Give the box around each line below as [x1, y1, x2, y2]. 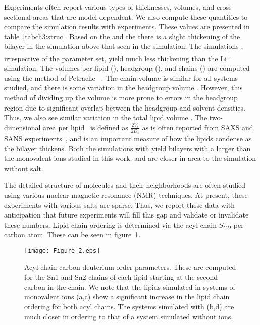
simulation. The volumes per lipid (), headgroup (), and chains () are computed [4, 63, 250, 73]
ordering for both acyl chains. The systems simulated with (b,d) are [24, 301, 234, 311]
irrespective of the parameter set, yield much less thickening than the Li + [4, 51, 231, 63]
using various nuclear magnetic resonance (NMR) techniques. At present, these [4, 189, 248, 200]
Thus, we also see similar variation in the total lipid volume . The [4, 112, 207, 123]
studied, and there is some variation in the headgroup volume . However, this [4, 82, 243, 93]
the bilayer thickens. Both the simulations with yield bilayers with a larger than [4, 143, 251, 153]
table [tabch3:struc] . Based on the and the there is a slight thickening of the [4, 31, 240, 41]
